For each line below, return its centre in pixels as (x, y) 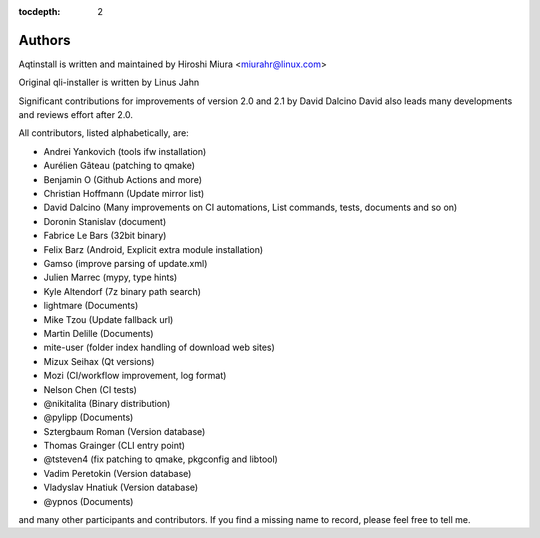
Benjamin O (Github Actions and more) (123, 179)
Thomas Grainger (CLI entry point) (114, 446)
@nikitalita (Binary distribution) (107, 403)
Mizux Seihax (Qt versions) (99, 361)
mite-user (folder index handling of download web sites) (159, 347)
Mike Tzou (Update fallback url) (108, 319)
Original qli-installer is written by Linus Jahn (109, 82)
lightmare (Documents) (91, 306)
